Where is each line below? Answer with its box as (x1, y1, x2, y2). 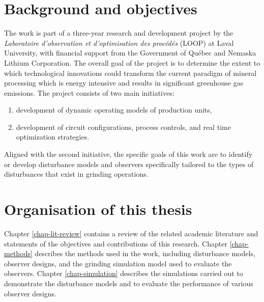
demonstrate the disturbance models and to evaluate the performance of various (4, 278, 253, 288)
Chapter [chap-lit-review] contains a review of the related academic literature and (4, 228, 258, 238)
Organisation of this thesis (4, 199, 192, 219)
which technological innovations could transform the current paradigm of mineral (4, 67, 257, 78)
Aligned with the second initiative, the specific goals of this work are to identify (4, 149, 253, 159)
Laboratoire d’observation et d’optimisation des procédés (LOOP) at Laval (4, 37, 234, 48)
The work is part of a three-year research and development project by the (4, 28, 233, 38)
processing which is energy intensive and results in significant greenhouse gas (4, 77, 244, 88)
